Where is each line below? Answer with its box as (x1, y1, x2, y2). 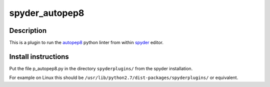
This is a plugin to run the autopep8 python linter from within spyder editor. (9, 40, 163, 46)
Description (9, 26, 47, 35)
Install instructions (9, 52, 69, 61)
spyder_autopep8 (9, 7, 84, 18)
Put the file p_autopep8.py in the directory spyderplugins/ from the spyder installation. (9, 65, 193, 72)
